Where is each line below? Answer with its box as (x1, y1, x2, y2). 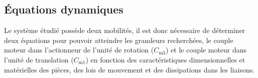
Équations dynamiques (4, 1, 123, 17)
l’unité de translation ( (4, 54, 74, 64)
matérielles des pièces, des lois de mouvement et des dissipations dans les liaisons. (4, 64, 255, 74)
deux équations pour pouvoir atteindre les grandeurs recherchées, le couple (4, 34, 233, 45)
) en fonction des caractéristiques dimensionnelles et (85, 54, 245, 64)
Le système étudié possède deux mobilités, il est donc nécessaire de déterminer (4, 25, 245, 35)
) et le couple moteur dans (165, 44, 247, 55)
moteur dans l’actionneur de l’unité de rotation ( (4, 44, 154, 55)
